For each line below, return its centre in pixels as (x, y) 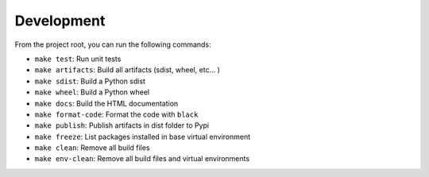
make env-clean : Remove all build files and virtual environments (142, 159)
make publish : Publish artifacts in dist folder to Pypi (122, 125)
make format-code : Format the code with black (116, 114)
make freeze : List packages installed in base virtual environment (143, 137)
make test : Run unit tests (78, 59)
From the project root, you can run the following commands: (113, 44)
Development (60, 21)
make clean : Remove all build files (92, 148)
